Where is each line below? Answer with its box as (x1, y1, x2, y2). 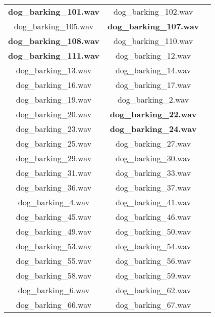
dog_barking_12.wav (115, 50, 191, 61)
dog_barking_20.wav (16, 108, 92, 120)
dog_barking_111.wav (8, 50, 100, 61)
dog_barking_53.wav (16, 240, 92, 252)
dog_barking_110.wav (113, 35, 193, 47)
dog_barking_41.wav (115, 196, 191, 208)
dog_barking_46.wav (115, 211, 191, 222)
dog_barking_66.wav (16, 299, 92, 310)
